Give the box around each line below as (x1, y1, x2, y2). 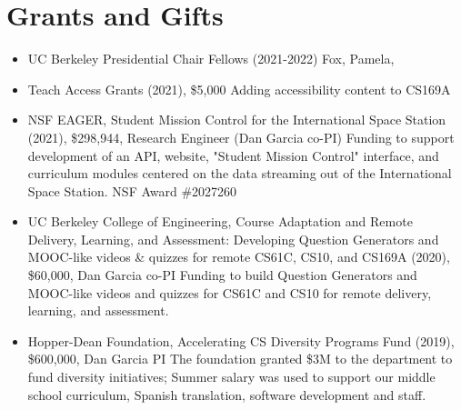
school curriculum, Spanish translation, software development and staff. (27, 385, 426, 404)
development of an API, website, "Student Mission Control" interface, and (27, 145, 439, 165)
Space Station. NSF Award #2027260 (27, 181, 237, 200)
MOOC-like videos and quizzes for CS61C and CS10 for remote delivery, (27, 283, 432, 302)
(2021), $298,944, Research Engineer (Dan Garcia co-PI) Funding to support (27, 127, 455, 146)
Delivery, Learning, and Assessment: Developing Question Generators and (27, 229, 439, 248)
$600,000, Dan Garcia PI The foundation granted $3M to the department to (27, 349, 453, 368)
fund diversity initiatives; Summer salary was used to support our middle (27, 367, 436, 386)
